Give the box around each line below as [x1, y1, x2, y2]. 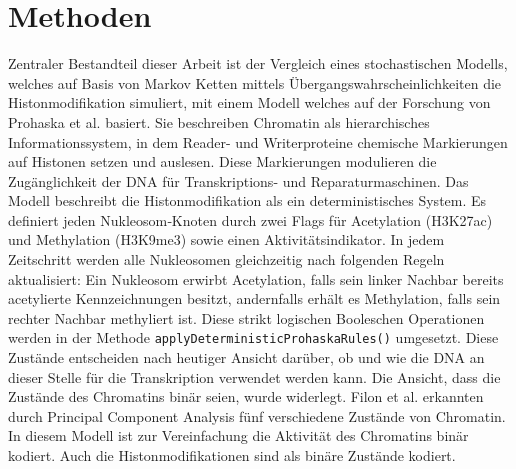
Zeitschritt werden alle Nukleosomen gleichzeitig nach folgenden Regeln [8, 249, 445, 270]
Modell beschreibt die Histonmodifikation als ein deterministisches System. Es [8, 190, 487, 211]
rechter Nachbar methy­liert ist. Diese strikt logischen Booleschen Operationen [8, 307, 485, 328]
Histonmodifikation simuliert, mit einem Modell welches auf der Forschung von [8, 92, 491, 113]
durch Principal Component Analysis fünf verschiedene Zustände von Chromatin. [8, 405, 506, 426]
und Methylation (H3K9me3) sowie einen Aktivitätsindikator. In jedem [8, 229, 445, 250]
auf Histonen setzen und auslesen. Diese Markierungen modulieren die [8, 151, 437, 172]
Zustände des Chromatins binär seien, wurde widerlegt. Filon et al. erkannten [8, 386, 484, 407]
